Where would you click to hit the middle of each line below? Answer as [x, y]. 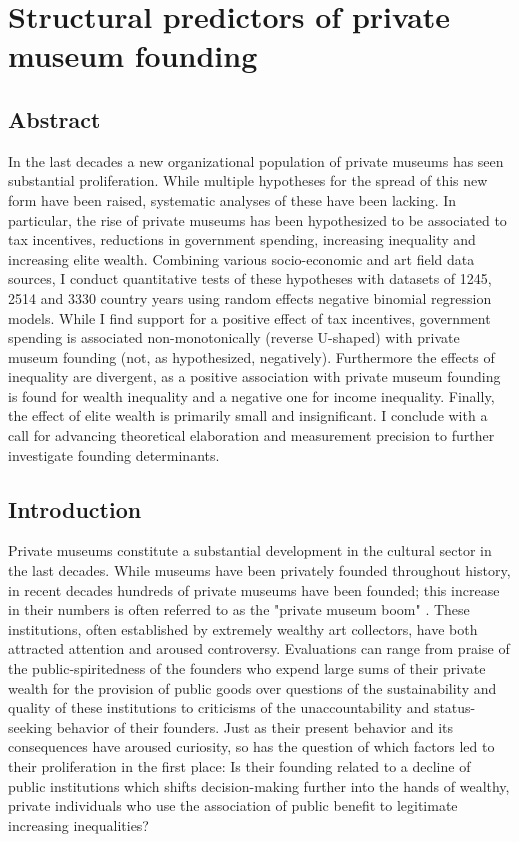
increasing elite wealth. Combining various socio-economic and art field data [241, 258]
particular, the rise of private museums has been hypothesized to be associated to [257, 219]
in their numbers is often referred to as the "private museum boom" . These [239, 609]
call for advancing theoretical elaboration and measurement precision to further [251, 435]
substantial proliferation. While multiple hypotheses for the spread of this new [248, 180]
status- [454, 707]
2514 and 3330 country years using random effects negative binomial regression [250, 297]
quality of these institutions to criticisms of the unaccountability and [219, 707]
